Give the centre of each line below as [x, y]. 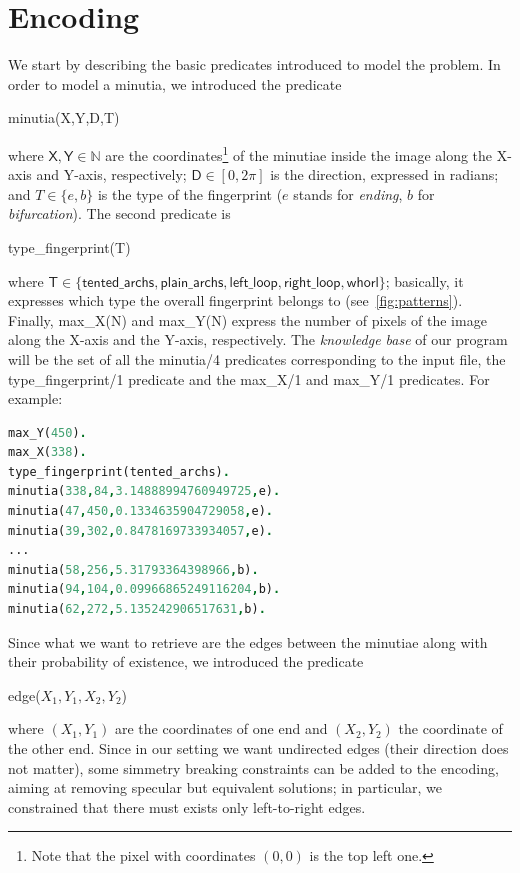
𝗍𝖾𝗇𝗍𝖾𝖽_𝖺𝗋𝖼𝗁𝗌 [118, 282]
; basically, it [424, 280]
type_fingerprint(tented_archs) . [119, 471]
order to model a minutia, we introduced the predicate [175, 83]
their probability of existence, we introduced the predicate [186, 661]
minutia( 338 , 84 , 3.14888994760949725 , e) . [144, 491]
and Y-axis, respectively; [111, 174]
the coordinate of [450, 728]
